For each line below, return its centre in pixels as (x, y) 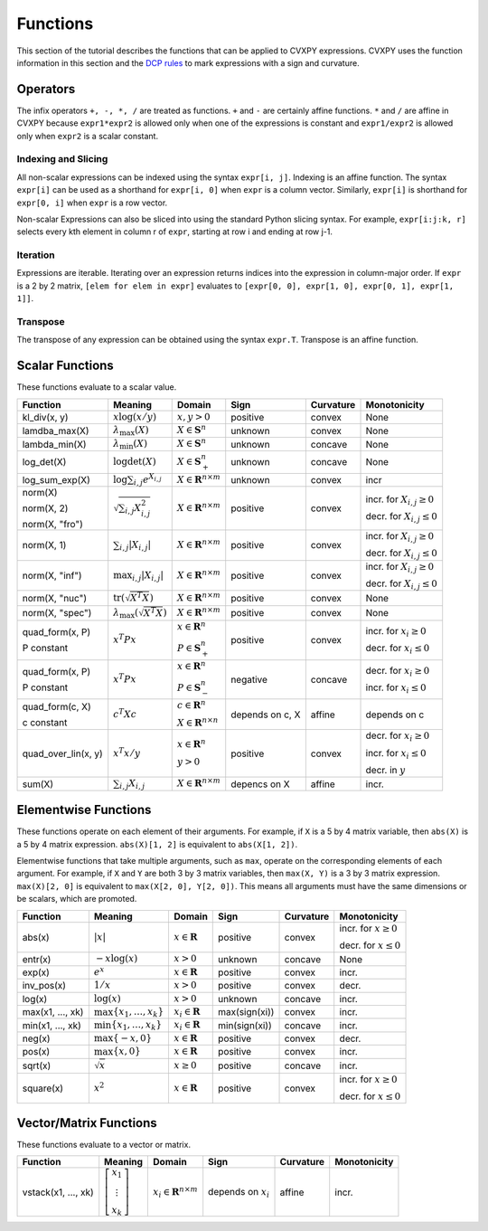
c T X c (125, 713)
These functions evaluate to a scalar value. (97, 387)
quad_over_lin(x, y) (62, 753)
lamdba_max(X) (56, 431)
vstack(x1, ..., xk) (58, 1192)
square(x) (42, 1088)
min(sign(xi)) (245, 1025)
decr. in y (385, 770)
